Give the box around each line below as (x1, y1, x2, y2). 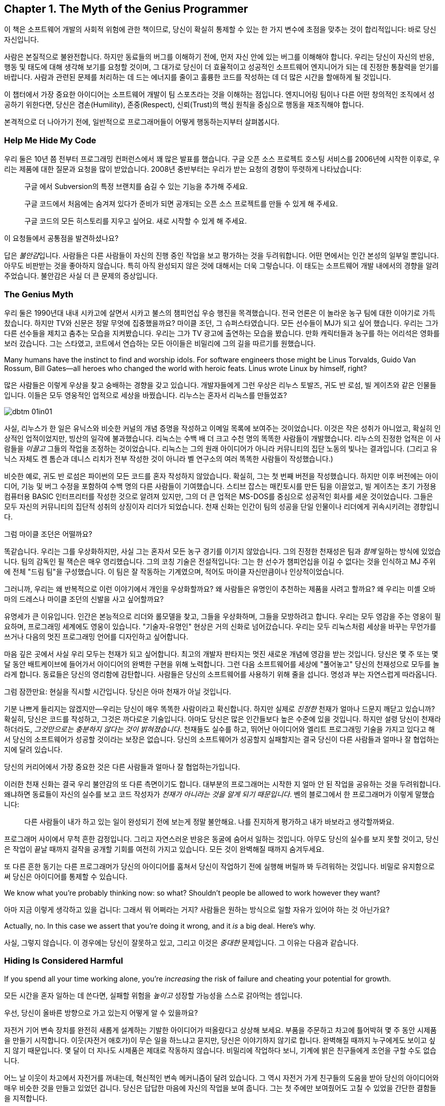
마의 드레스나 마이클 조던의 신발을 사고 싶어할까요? (4, 594, 164, 603)
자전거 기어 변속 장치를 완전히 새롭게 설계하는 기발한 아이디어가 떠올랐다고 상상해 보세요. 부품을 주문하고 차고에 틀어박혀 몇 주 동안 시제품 (4, 1025, 437, 1034)
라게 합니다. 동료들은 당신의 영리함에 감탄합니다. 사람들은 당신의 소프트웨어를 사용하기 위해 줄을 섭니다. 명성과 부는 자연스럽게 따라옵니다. (4, 669, 437, 679)
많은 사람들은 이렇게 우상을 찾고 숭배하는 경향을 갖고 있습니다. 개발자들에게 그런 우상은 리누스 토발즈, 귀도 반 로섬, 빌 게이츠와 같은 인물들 (4, 380, 436, 389)
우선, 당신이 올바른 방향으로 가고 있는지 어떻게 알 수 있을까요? (4, 1008, 198, 1017)
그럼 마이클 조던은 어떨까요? (4, 529, 92, 538)
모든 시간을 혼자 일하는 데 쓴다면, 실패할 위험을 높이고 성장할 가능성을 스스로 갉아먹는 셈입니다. (4, 991, 303, 1000)
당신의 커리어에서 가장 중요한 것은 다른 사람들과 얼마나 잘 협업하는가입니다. (4, 762, 240, 771)
